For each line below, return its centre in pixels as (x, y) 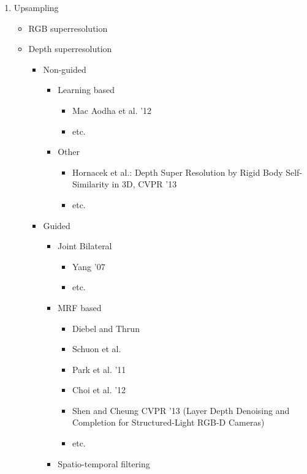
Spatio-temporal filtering (104, 463)
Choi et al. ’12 (99, 390)
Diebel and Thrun (106, 328)
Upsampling (36, 7)
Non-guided (65, 69)
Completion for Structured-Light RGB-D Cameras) (168, 422)
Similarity (90, 184)
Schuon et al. (97, 349)
